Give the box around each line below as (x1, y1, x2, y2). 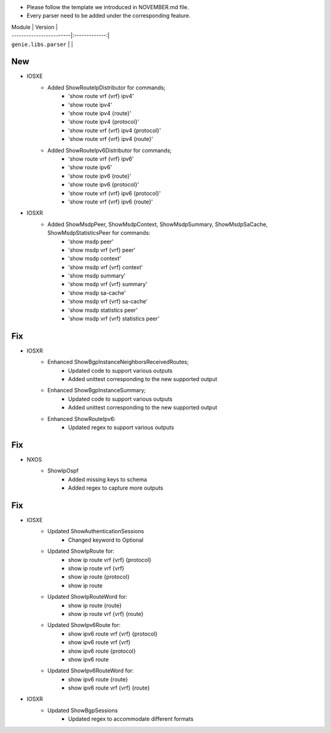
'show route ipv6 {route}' (68, 172, 132, 180)
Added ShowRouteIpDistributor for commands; (47, 83, 165, 91)
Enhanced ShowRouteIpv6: (47, 415, 116, 422)
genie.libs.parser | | (11, 40, 74, 48)
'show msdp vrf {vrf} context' (68, 264, 143, 271)
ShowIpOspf (47, 467, 79, 474)
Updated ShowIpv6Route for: (47, 621, 121, 629)
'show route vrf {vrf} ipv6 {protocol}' (68, 189, 161, 197)
